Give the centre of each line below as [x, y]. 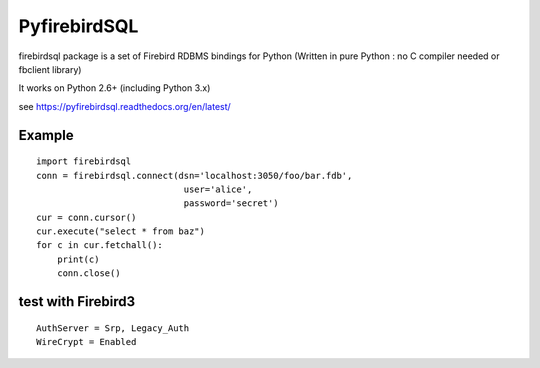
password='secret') [231, 203]
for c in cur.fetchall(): [100, 245]
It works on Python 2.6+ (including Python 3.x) [114, 88]
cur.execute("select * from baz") [120, 231]
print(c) [78, 259]
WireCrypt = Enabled [86, 342]
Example [46, 135]
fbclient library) [50, 69]
